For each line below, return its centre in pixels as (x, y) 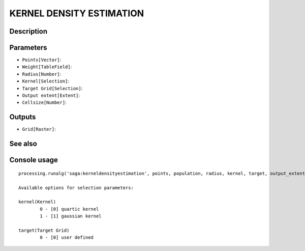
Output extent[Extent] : (51, 95)
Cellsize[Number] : (44, 102)
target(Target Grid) (44, 230)
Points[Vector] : (42, 60)
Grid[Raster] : (39, 129)
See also (23, 144)
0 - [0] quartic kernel (69, 209)
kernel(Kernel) (37, 202)
